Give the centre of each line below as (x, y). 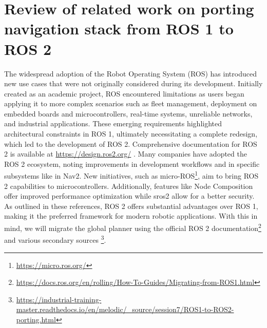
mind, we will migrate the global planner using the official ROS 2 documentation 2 (133, 227)
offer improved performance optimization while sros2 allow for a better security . (129, 196)
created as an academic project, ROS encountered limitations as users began (124, 93)
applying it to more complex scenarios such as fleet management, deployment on (131, 103)
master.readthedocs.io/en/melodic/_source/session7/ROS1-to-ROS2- (125, 309)
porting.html (36, 319)
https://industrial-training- (59, 299)
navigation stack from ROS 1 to (119, 28)
